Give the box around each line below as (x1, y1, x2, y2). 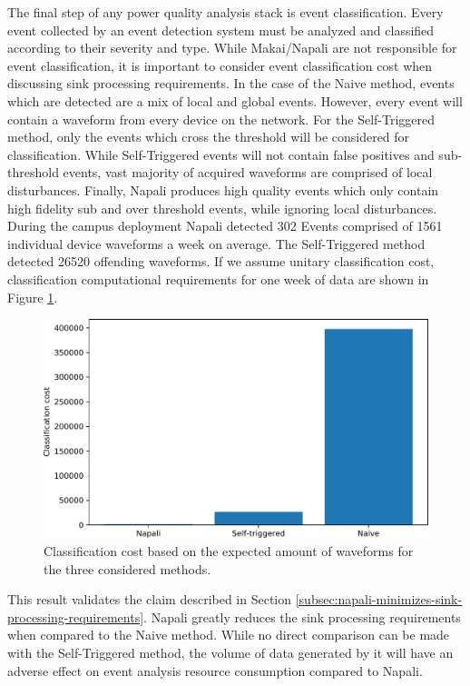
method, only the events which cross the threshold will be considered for (7, 127, 410, 146)
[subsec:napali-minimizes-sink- (295, 590, 463, 609)
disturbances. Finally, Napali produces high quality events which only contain (7, 180, 439, 199)
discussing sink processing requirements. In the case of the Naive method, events (7, 74, 455, 93)
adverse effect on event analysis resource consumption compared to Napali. (7, 661, 423, 680)
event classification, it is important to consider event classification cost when (7, 55, 433, 75)
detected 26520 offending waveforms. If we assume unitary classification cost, (7, 252, 435, 271)
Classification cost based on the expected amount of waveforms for (44, 542, 414, 561)
